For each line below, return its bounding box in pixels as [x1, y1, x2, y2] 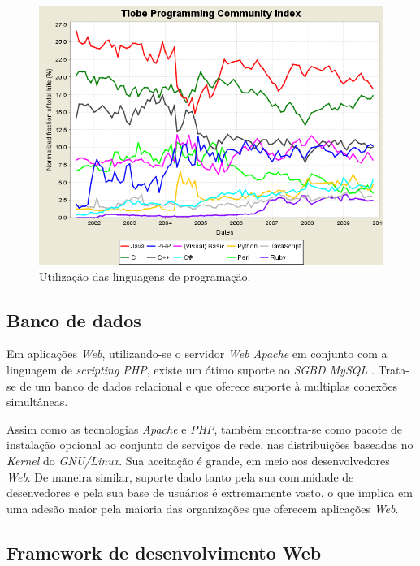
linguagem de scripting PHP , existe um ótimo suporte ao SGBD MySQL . [6, 361, 375, 378]
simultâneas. [6, 393, 68, 410]
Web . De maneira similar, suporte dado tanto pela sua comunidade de [6, 468, 354, 485]
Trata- [378, 361, 410, 378]
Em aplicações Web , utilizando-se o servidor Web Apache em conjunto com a [6, 345, 388, 362]
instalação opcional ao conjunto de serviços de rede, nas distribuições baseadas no [6, 436, 414, 453]
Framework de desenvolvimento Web [6, 539, 322, 564]
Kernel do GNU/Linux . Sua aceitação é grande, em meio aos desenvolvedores [6, 452, 390, 469]
